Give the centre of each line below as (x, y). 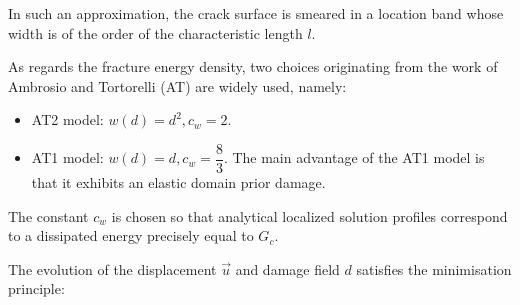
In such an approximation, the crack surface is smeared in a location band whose (256, 13)
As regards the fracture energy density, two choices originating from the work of (253, 66)
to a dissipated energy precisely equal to (131, 235)
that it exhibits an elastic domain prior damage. (178, 182)
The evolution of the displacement (112, 268)
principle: (36, 288)
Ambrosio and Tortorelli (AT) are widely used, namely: (177, 85)
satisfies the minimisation (434, 268)
